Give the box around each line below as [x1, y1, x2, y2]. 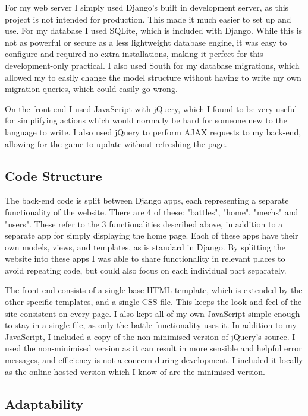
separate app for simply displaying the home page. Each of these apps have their [5, 229, 298, 242]
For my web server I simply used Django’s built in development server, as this [5, 1, 289, 13]
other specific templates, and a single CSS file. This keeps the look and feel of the [5, 296, 302, 308]
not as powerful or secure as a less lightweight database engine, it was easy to [5, 36, 287, 48]
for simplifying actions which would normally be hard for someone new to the [5, 114, 287, 126]
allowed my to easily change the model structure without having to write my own [5, 71, 301, 83]
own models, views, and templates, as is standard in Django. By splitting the [5, 240, 285, 253]
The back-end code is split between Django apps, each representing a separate [5, 194, 289, 207]
